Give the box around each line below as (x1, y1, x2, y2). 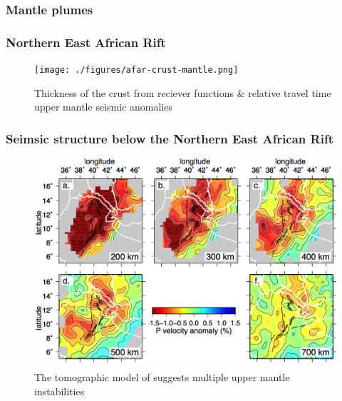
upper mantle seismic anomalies (34, 99, 172, 114)
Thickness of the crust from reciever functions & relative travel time (34, 85, 331, 100)
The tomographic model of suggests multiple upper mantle (34, 370, 290, 385)
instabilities (34, 383, 85, 398)
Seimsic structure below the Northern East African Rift (6, 129, 333, 147)
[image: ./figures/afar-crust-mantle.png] (34, 65, 239, 76)
